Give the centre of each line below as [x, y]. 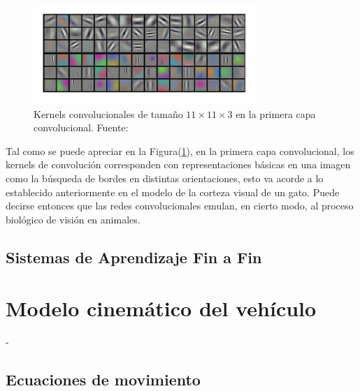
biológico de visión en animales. [73, 219]
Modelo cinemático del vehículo [161, 308]
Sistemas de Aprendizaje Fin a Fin [134, 257]
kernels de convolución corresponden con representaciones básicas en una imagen [178, 164]
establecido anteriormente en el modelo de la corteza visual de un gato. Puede [173, 192]
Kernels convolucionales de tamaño [108, 113]
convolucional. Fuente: [81, 127]
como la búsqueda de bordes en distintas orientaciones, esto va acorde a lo [165, 178]
